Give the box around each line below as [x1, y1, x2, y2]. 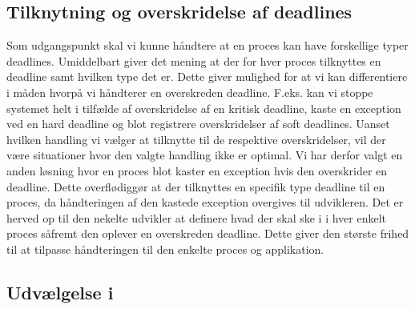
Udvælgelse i [6, 279, 114, 304]
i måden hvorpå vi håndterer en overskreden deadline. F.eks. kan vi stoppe [6, 83, 373, 100]
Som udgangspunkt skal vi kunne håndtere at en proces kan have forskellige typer [6, 37, 409, 54]
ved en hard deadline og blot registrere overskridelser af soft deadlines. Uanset [6, 115, 390, 132]
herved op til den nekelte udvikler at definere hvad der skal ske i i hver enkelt [6, 209, 386, 226]
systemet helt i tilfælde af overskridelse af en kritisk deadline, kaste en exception [6, 99, 401, 116]
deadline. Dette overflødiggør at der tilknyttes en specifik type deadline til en [6, 178, 385, 195]
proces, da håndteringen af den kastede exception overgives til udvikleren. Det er [6, 194, 404, 211]
